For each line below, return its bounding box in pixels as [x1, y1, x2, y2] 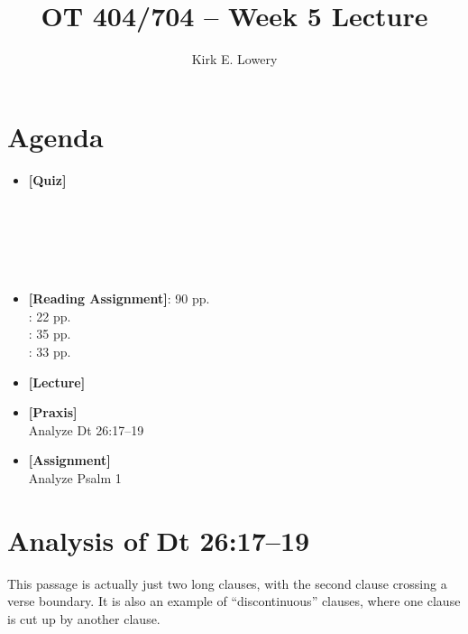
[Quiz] [28, 170, 67, 189]
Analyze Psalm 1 [28, 468, 122, 487]
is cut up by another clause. [7, 609, 161, 628]
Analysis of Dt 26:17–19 [7, 521, 310, 558]
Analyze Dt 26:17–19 [28, 420, 144, 439]
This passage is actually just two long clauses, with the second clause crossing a [7, 573, 447, 592]
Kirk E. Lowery [191, 50, 278, 69]
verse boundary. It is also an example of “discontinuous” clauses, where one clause [7, 592, 461, 611]
